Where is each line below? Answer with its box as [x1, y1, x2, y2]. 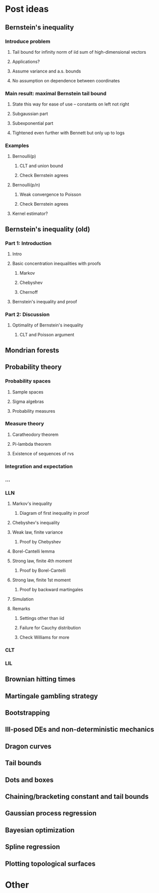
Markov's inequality [12, 500, 53, 506]
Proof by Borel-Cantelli [19, 567, 66, 573]
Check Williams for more [19, 634, 70, 640]
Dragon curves [5, 742, 52, 750]
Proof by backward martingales [19, 586, 83, 592]
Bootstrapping [5, 709, 50, 717]
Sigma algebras [12, 398, 44, 404]
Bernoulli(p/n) [12, 182, 40, 188]
